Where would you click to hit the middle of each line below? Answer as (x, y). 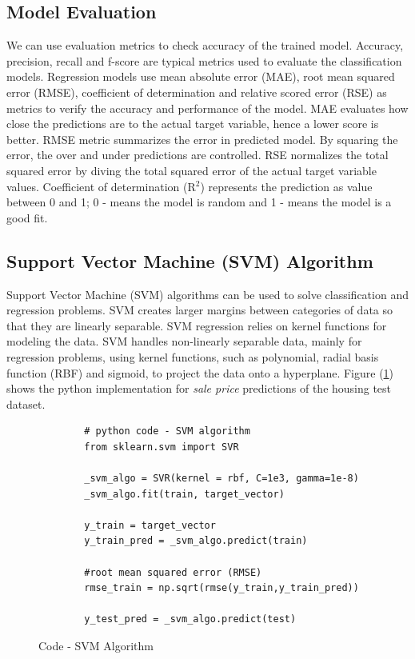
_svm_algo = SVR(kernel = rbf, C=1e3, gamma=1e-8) (221, 479)
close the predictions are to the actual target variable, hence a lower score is (193, 124)
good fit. (27, 217)
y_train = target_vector (150, 525)
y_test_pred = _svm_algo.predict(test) (190, 619)
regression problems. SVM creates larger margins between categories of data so (200, 310)
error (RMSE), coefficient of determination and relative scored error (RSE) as (197, 92)
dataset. (26, 403)
